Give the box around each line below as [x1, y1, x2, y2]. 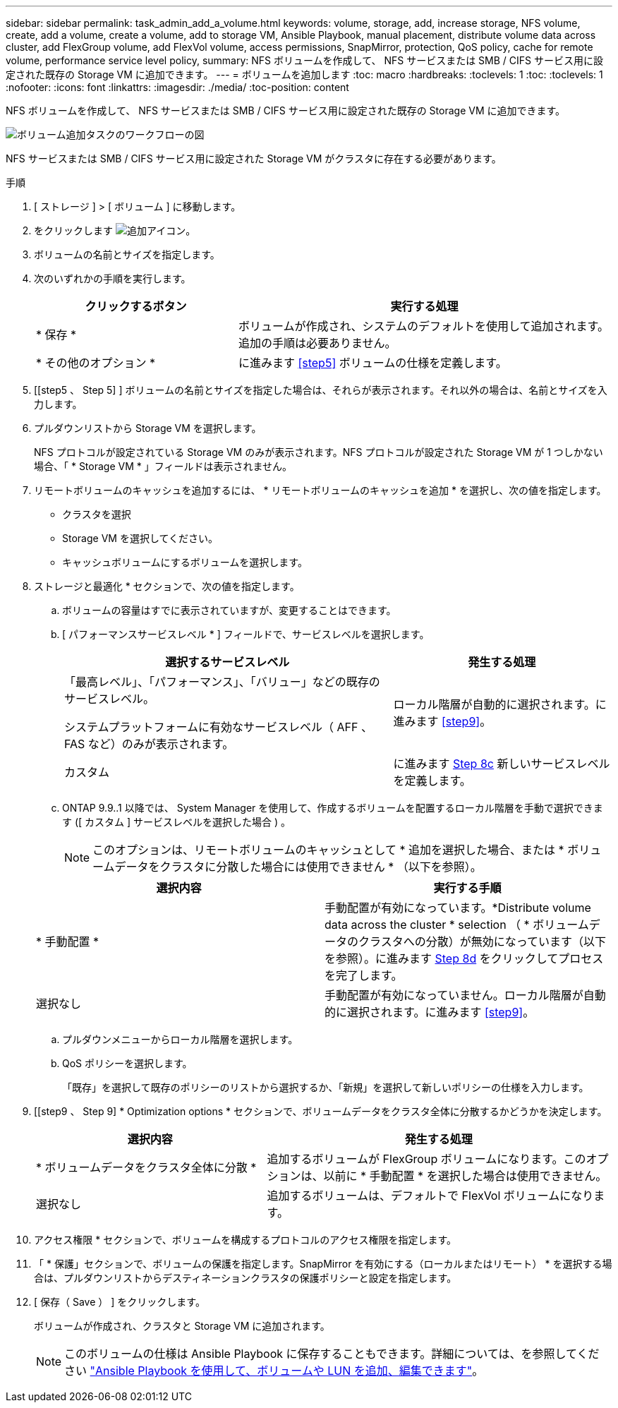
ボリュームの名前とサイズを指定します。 [34, 248, 220, 260]
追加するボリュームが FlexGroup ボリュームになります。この [267, 1152, 586, 1166]
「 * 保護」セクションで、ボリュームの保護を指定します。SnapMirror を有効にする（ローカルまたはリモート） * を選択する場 [34, 1258, 612, 1270]
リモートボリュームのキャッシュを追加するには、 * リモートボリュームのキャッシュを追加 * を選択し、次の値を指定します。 [34, 484, 607, 496]
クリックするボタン [85, 299, 187, 313]
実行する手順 [433, 881, 502, 895]
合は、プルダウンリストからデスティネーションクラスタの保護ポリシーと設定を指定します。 [34, 1272, 457, 1284]
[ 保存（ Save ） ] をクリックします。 [34, 1296, 205, 1308]
